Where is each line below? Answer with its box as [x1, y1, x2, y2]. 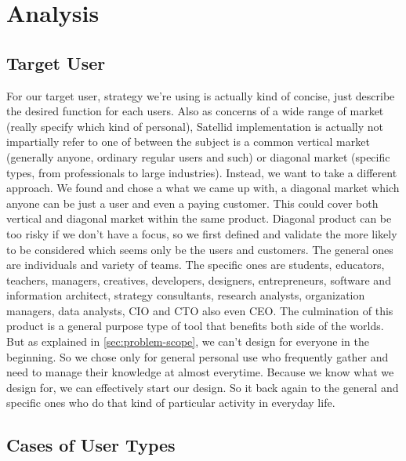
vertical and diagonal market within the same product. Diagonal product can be [6, 210, 392, 227]
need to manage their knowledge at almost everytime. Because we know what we [6, 364, 394, 380]
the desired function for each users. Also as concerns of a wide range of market [6, 103, 384, 119]
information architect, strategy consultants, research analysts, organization [6, 287, 365, 303]
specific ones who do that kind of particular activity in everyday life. [6, 394, 335, 411]
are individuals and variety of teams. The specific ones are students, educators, [6, 256, 385, 273]
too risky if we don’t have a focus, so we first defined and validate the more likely [6, 225, 397, 241]
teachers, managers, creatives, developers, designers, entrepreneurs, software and [6, 271, 391, 288]
